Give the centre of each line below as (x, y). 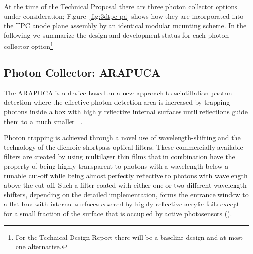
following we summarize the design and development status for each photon (117, 35)
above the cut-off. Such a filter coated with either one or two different (108, 185)
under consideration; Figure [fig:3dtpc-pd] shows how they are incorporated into (124, 16)
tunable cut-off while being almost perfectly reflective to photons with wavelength (126, 175)
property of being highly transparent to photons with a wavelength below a (116, 166)
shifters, (16, 194)
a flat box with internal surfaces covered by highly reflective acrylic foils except (122, 204)
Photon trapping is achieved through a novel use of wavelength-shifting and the (122, 137)
